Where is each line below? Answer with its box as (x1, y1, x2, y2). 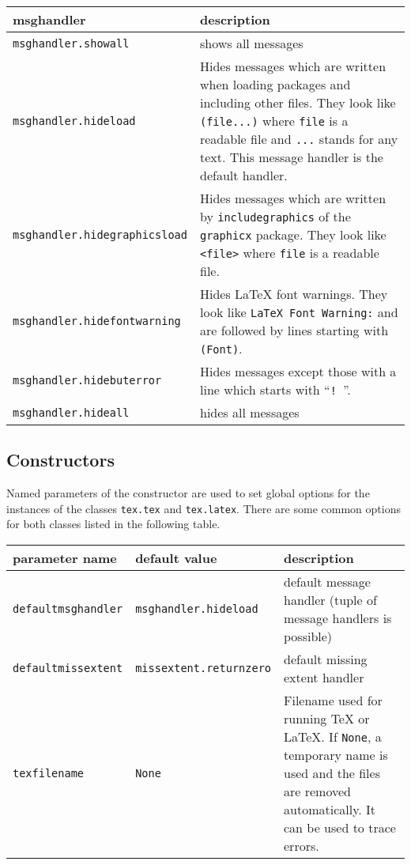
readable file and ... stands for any (199, 130, 398, 148)
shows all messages (199, 34, 304, 52)
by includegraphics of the (199, 207, 351, 225)
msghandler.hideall (13, 406, 130, 419)
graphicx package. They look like (199, 225, 386, 244)
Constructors (6, 448, 115, 472)
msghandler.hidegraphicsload (13, 228, 187, 241)
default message (284, 572, 371, 591)
